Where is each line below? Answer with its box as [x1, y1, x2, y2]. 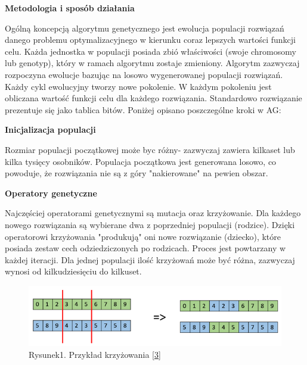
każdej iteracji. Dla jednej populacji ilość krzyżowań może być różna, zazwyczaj [5, 253, 295, 266]
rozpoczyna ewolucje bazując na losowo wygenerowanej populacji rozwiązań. [5, 68, 283, 80]
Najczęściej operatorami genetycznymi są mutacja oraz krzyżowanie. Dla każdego [5, 207, 301, 219]
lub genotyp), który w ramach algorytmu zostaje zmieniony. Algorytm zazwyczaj [5, 57, 300, 69]
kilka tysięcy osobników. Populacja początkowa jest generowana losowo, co [5, 155, 277, 167]
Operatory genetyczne [5, 186, 97, 199]
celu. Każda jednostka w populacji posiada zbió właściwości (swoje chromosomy [5, 45, 296, 57]
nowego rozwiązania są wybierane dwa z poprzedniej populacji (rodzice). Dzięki [5, 218, 295, 230]
